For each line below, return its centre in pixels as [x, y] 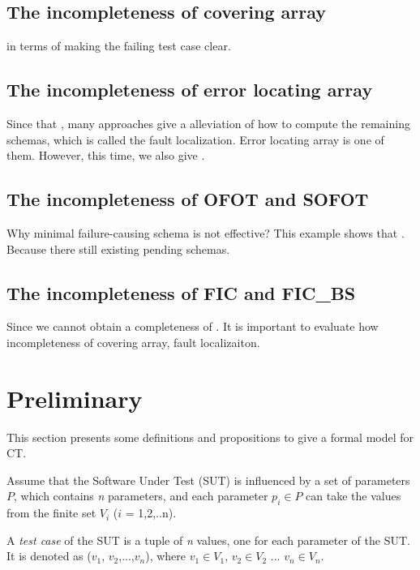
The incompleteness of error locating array [190, 90]
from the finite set [51, 513]
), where [166, 556]
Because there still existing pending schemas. [118, 249]
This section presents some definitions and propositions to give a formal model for [210, 437]
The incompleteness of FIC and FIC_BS [181, 292]
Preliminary [75, 398]
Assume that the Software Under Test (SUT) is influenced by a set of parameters [208, 480]
